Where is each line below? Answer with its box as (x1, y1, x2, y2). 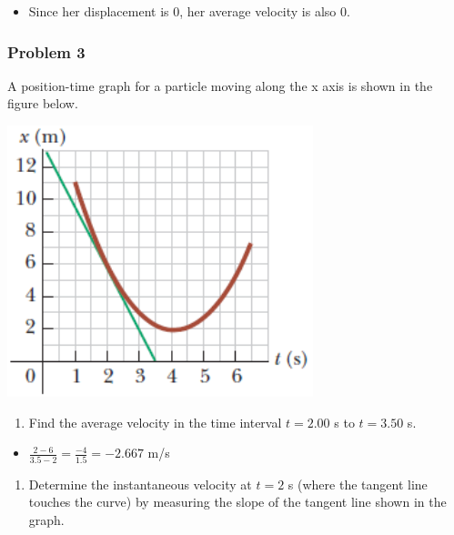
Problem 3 (7, 40, 86, 63)
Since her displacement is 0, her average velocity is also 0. (28, 2, 350, 20)
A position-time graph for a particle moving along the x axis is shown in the (7, 76, 433, 95)
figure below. (7, 94, 78, 113)
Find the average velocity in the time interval (28, 412, 282, 431)
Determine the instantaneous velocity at (28, 474, 252, 493)
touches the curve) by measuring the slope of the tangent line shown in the (28, 492, 447, 511)
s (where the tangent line (288, 474, 428, 493)
